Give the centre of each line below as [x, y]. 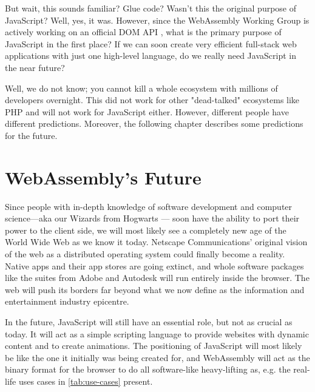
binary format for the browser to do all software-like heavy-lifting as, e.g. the [148, 369]
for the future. [31, 135]
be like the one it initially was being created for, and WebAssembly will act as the [157, 357]
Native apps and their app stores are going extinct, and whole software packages [154, 265]
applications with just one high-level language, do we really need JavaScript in [151, 56]
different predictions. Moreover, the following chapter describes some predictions [154, 123]
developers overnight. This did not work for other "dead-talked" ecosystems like [152, 100]
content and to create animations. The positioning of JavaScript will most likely [154, 346]
